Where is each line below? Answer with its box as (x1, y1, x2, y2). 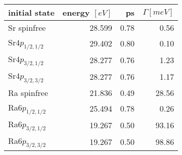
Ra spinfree (8, 86, 49, 98)
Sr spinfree (8, 22, 46, 33)
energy (62, 7, 90, 18)
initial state (8, 7, 55, 18)
